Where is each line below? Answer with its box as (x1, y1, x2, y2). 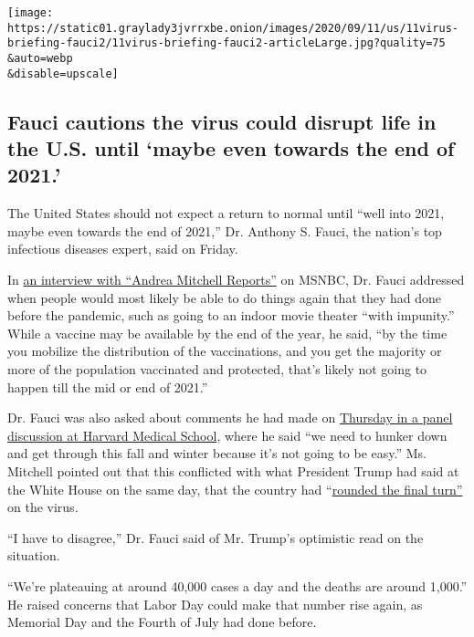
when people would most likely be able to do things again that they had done (7, 287, 442, 307)
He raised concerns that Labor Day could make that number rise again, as (7, 594, 423, 613)
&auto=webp (7, 51, 73, 65)
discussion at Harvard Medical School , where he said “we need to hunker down (7, 425, 448, 444)
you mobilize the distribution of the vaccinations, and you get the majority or (7, 341, 442, 360)
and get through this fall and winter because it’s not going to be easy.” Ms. (7, 444, 427, 463)
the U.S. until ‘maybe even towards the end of (7, 134, 455, 162)
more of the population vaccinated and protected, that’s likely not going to (7, 360, 427, 379)
